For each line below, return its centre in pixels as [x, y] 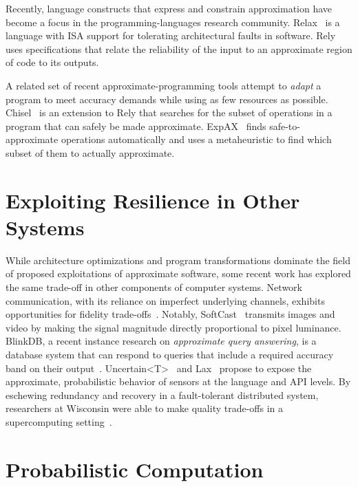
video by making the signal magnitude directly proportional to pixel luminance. [173, 327]
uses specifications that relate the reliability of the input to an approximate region [179, 48]
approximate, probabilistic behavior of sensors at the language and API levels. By [178, 381]
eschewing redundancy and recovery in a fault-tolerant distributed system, [162, 394]
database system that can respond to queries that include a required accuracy [170, 354]
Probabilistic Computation [135, 469]
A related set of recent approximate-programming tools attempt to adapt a [164, 85]
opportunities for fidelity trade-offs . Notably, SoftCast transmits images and [170, 314]
